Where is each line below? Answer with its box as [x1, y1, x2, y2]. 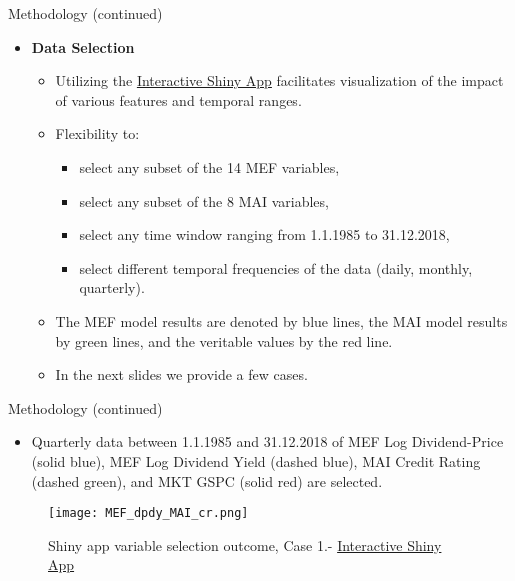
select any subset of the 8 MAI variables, [79, 190, 329, 211]
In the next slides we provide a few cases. [55, 364, 308, 385]
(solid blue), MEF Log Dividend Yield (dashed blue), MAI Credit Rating [31, 450, 481, 471]
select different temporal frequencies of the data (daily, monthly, [79, 257, 473, 278]
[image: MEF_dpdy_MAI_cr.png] [48, 506, 249, 521]
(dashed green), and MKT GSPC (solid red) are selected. [31, 470, 383, 491]
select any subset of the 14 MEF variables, [79, 156, 340, 177]
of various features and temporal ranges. [55, 89, 302, 110]
